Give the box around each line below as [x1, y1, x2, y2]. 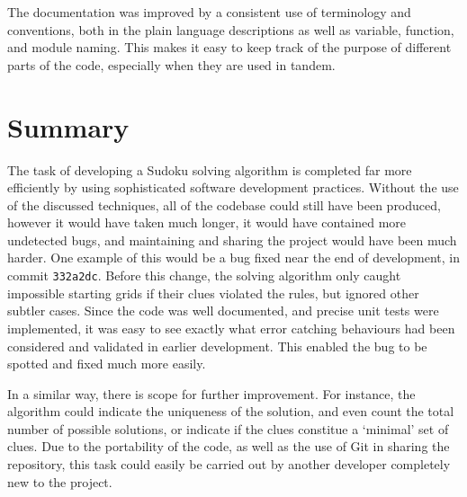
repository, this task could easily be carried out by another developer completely [7, 455, 451, 474]
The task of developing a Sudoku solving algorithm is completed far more [7, 160, 412, 179]
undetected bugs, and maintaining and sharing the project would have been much [7, 230, 457, 249]
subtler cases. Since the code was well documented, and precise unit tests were [7, 301, 439, 320]
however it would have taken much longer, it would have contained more [7, 213, 407, 232]
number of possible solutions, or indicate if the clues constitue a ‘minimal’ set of [7, 419, 449, 438]
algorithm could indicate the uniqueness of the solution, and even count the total [7, 402, 454, 421]
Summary [7, 108, 130, 145]
